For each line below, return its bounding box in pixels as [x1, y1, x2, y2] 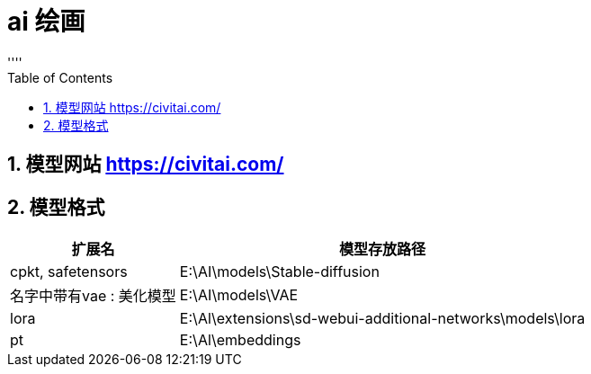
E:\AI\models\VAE [179, 286, 299, 305]
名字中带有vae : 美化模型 [10, 287, 176, 306]
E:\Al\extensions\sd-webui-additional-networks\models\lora [179, 309, 586, 328]
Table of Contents [7, 69, 113, 85]
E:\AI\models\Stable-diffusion [179, 263, 380, 281]
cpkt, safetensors [10, 263, 128, 281]
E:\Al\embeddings [179, 331, 301, 350]
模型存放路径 [339, 240, 426, 259]
